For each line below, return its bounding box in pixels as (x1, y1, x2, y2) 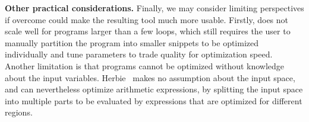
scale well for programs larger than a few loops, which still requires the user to (5, 25, 291, 37)
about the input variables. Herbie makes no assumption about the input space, (5, 71, 295, 84)
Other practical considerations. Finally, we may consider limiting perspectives (5, 2, 304, 14)
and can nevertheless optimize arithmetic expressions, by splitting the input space (5, 83, 303, 95)
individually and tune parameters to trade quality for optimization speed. (5, 48, 273, 60)
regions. (5, 106, 33, 118)
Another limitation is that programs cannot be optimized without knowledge (5, 59, 285, 72)
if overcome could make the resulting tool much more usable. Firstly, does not (5, 13, 289, 25)
